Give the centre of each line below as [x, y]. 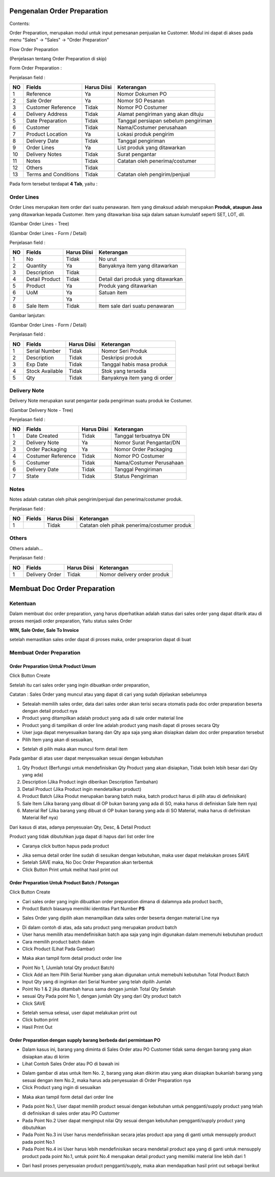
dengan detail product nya [50, 711]
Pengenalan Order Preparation [59, 11]
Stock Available [45, 371]
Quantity [36, 266]
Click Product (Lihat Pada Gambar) [59, 949]
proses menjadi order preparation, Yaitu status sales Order [71, 621]
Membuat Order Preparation [45, 653]
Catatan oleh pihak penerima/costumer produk [136, 525]
